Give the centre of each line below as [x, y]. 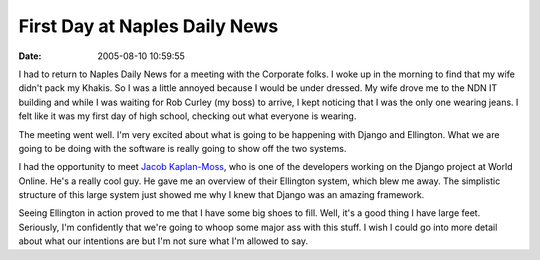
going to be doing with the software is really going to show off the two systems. [182, 148]
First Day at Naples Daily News [148, 26]
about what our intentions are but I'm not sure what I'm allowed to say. [163, 241]
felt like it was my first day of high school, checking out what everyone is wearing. [187, 116]
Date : [30, 56]
